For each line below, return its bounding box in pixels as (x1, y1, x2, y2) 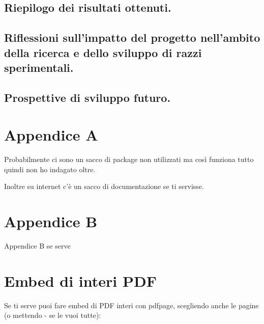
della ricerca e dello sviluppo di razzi (4, 44, 202, 60)
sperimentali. (4, 59, 74, 75)
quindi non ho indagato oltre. (4, 164, 96, 174)
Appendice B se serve (4, 240, 71, 251)
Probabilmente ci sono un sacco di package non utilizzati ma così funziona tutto (4, 154, 254, 165)
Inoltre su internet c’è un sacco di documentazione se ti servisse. (4, 181, 204, 192)
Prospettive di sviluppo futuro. (4, 89, 171, 105)
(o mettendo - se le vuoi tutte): (4, 310, 101, 320)
